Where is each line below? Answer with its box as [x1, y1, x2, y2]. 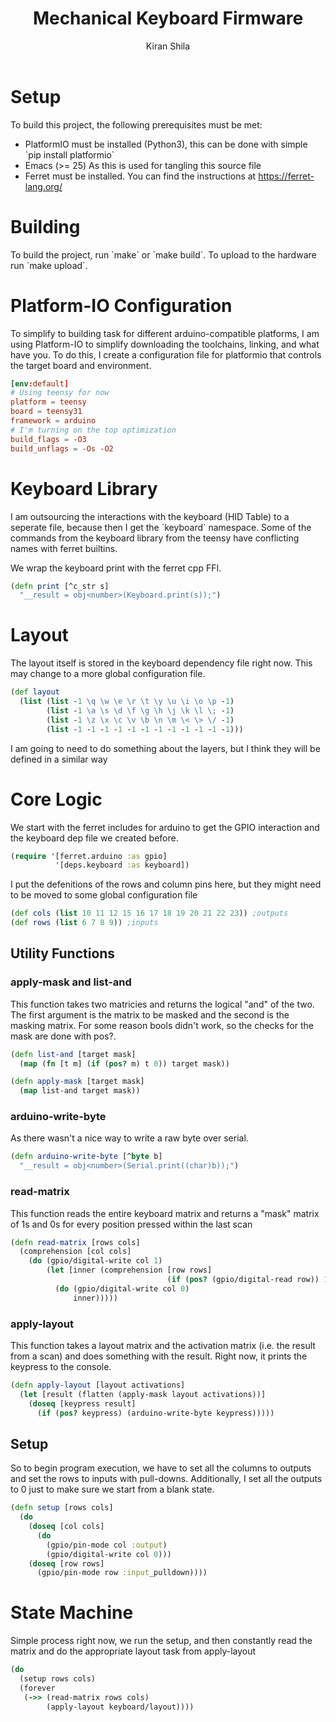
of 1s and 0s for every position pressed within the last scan [10, 1218, 253, 1230]
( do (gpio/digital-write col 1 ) [28, 1256, 163, 1266]
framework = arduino [10, 416, 97, 426]
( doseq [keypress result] [28, 1398, 137, 1409]
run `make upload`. [10, 259, 88, 271]
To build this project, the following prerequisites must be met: [10, 118, 263, 131]
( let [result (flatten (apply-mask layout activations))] [19, 1389, 267, 1399]
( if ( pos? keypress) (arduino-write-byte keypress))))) [36, 1408, 275, 1418]
